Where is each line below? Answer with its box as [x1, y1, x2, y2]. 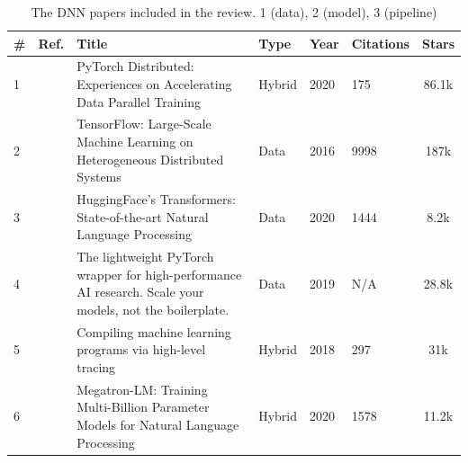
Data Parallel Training [76, 92, 202, 111]
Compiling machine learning [76, 322, 231, 341]
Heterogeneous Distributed [76, 149, 224, 168]
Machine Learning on [76, 132, 193, 151]
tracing [76, 357, 116, 376]
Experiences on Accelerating [76, 75, 232, 93]
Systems [76, 167, 121, 186]
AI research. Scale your [76, 282, 204, 301]
